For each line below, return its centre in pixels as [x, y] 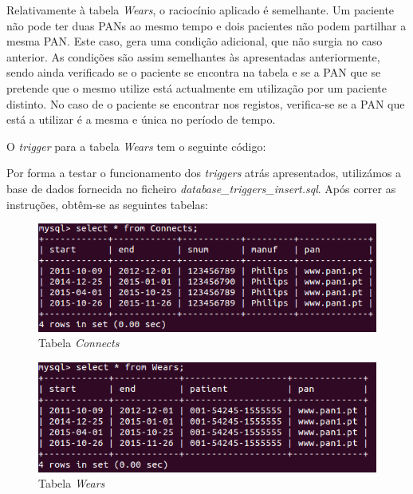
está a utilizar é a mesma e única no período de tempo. [141, 119]
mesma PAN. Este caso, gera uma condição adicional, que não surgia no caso [195, 41]
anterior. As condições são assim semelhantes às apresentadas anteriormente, [193, 56]
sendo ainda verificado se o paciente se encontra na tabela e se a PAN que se [194, 72]
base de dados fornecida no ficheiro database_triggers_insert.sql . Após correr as [201, 188]
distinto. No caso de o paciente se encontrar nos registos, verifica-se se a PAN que [206, 103]
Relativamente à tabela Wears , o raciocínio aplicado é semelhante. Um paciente [201, 10]
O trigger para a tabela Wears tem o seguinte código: [136, 146]
